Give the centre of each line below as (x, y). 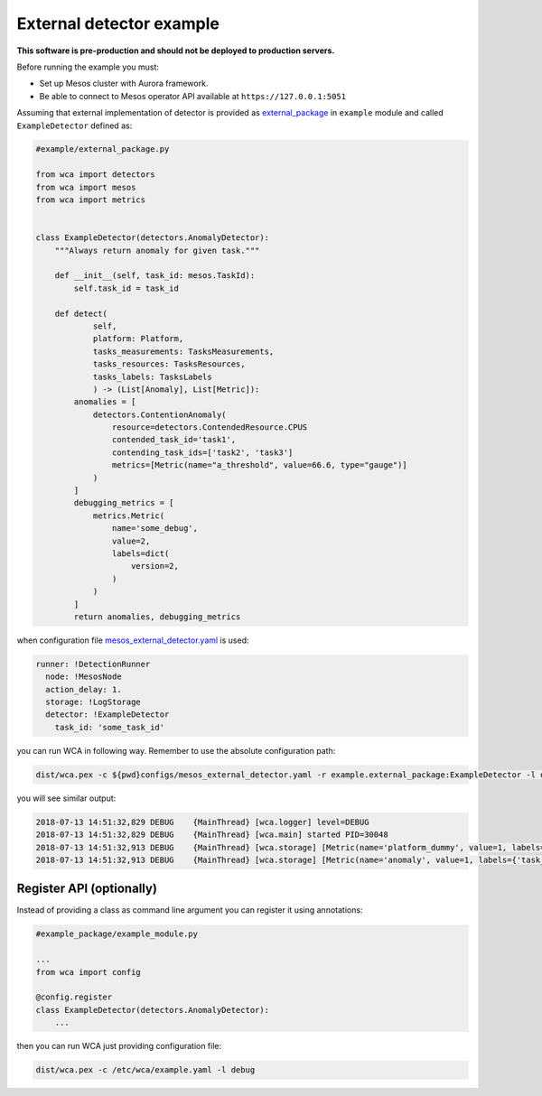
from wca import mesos (86, 187)
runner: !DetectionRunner (93, 664)
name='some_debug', (155, 529)
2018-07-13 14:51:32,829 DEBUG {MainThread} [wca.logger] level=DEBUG (202, 822)
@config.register (74, 997)
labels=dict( (140, 553)
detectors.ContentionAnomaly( (159, 414)
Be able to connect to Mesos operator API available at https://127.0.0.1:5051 (193, 96)
